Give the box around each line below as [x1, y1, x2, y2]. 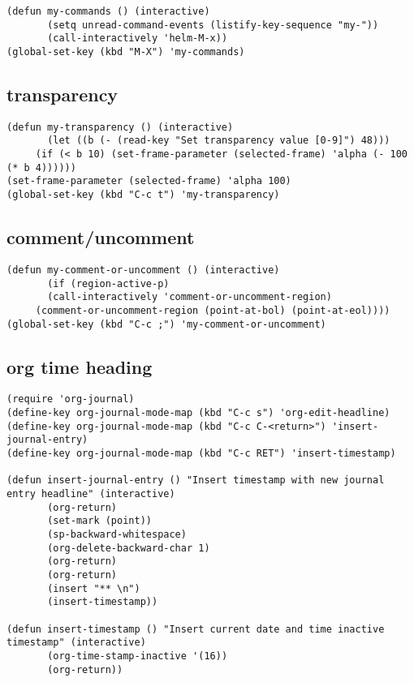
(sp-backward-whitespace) [47, 529, 187, 541]
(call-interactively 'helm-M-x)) [47, 32, 228, 45]
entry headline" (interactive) [6, 488, 175, 500]
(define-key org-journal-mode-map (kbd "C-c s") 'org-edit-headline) [6, 407, 390, 419]
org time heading [6, 354, 153, 379]
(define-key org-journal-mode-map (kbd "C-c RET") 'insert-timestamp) [6, 448, 396, 460]
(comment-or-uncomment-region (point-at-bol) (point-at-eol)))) [35, 304, 390, 316]
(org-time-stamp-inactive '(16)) [47, 650, 228, 662]
